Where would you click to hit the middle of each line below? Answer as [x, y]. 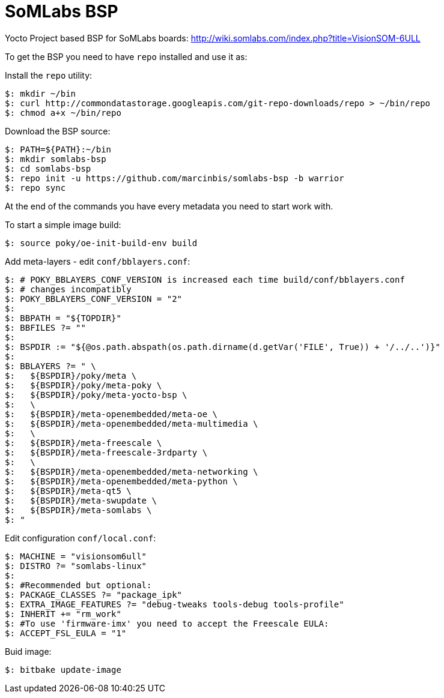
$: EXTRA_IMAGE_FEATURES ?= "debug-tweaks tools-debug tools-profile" [175, 604]
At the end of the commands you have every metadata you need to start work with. [169, 206]
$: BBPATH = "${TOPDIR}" [63, 318]
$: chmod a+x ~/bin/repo [63, 113]
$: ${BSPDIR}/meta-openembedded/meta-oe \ [111, 414]
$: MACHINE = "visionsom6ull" [76, 556]
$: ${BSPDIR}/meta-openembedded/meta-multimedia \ [132, 423]
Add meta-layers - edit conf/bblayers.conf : [98, 261]
